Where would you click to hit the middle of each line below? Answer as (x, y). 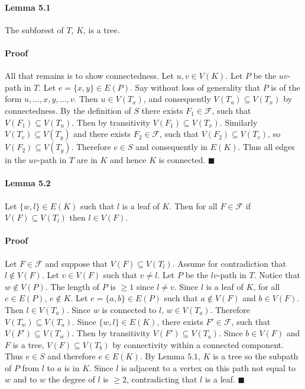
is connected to (129, 309)
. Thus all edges (266, 147)
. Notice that (277, 275)
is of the (285, 87)
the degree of (72, 379)
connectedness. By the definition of (68, 110)
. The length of (72, 286)
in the (15, 160)
